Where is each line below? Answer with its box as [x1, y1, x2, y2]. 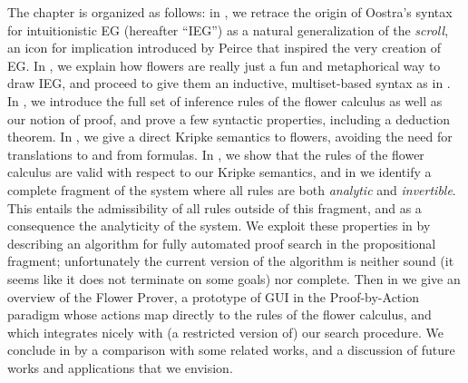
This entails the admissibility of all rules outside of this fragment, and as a [7, 198, 422, 217]
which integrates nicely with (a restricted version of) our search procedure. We [7, 322, 444, 341]
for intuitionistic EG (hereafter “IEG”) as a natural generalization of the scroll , [7, 20, 449, 39]
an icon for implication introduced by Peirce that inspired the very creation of [7, 38, 442, 57]
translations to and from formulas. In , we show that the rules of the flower [7, 144, 424, 163]
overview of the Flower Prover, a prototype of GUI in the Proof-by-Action [7, 287, 419, 306]
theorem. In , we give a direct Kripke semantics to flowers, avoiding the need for [7, 127, 453, 146]
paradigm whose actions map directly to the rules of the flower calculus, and [7, 305, 432, 324]
